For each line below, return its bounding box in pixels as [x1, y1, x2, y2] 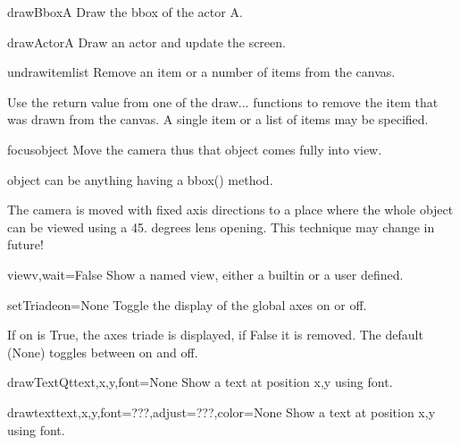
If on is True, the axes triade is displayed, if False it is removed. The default [7, 325, 423, 344]
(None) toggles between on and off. [7, 342, 198, 361]
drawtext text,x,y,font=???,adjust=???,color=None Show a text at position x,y [7, 402, 436, 421]
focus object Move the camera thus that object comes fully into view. [7, 139, 382, 158]
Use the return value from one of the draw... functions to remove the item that [7, 92, 439, 111]
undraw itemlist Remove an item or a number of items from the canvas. [7, 63, 396, 81]
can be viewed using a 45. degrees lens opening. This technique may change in [7, 217, 435, 236]
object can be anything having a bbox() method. [7, 170, 273, 189]
